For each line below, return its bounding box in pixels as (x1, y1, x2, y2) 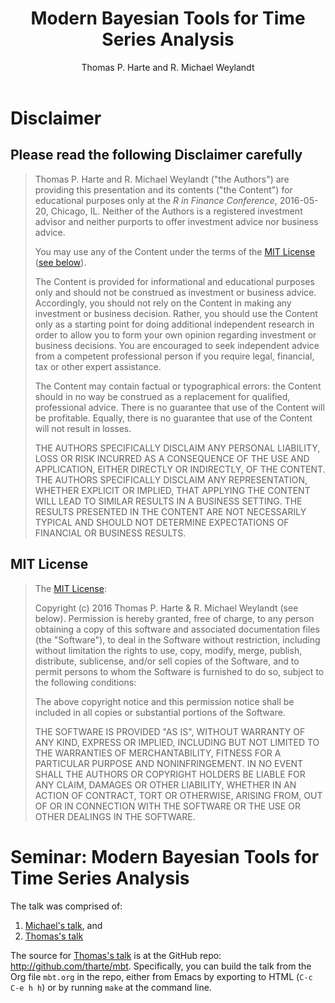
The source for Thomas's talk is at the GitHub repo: (10, 949, 222, 961)
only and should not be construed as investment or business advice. (34, 286, 317, 298)
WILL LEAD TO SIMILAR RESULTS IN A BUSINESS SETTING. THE (34, 495, 303, 507)
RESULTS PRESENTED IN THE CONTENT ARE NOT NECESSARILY (34, 505, 307, 517)
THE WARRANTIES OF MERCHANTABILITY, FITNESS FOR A (34, 747, 282, 759)
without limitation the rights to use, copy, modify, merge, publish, (34, 644, 303, 656)
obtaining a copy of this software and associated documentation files (34, 623, 320, 635)
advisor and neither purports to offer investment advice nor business (34, 215, 319, 227)
